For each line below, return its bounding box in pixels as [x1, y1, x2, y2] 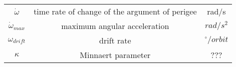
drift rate [99, 34, 131, 46]
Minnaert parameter [80, 49, 151, 60]
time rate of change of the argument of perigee [34, 5, 197, 17]
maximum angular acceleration [61, 20, 169, 31]
